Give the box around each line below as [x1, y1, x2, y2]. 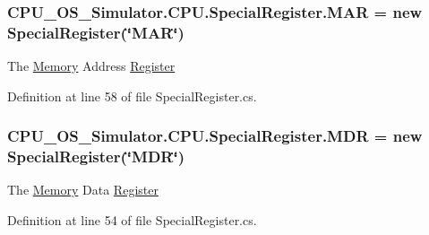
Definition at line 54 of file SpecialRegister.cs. [7, 211, 257, 230]
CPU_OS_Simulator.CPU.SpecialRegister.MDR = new [7, 125, 423, 147]
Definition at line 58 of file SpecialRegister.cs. [7, 86, 257, 105]
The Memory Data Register [7, 180, 159, 199]
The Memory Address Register [7, 57, 176, 75]
